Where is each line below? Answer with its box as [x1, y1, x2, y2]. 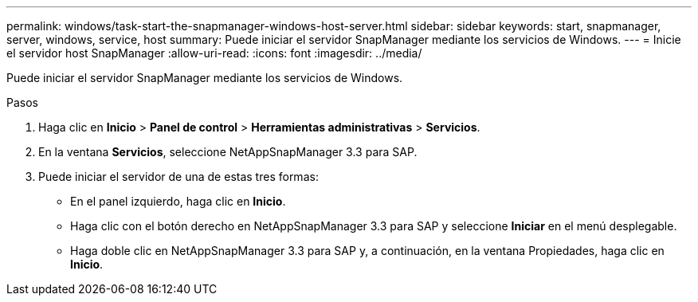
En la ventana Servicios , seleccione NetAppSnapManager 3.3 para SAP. [38, 145, 418, 159]
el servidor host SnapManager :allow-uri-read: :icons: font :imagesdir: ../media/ [6, 46, 422, 60]
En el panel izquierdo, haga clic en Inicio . [70, 194, 286, 208]
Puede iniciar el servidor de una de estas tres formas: [38, 170, 319, 183]
